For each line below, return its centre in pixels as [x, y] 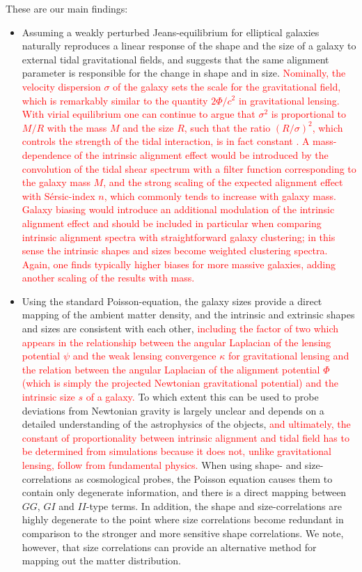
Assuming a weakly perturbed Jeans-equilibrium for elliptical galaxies [171, 32]
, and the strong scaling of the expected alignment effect [223, 182]
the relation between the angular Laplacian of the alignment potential [171, 369]
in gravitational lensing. [289, 100]
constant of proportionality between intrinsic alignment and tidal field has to [186, 437]
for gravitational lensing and [289, 356]
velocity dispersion [61, 86]
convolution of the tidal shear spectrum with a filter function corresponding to [189, 168]
